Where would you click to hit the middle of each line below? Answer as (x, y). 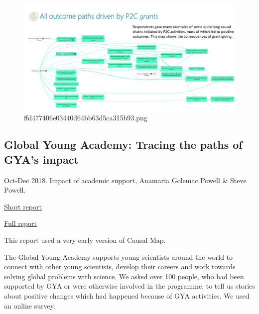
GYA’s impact (41, 159)
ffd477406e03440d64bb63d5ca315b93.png (86, 118)
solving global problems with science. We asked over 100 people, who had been (124, 276)
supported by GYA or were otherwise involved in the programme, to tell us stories (129, 286)
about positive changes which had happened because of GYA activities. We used (127, 296)
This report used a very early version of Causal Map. (85, 240)
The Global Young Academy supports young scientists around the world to (119, 257)
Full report (21, 223)
